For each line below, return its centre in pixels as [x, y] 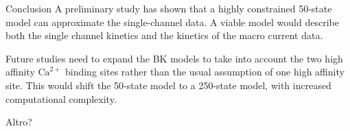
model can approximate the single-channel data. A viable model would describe [172, 22]
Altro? [19, 122]
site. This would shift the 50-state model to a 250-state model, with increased [168, 85]
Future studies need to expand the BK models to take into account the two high [174, 58]
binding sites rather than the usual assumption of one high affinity [205, 72]
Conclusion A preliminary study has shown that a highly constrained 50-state [169, 8]
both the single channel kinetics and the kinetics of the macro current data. [164, 35]
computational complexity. [61, 98]
